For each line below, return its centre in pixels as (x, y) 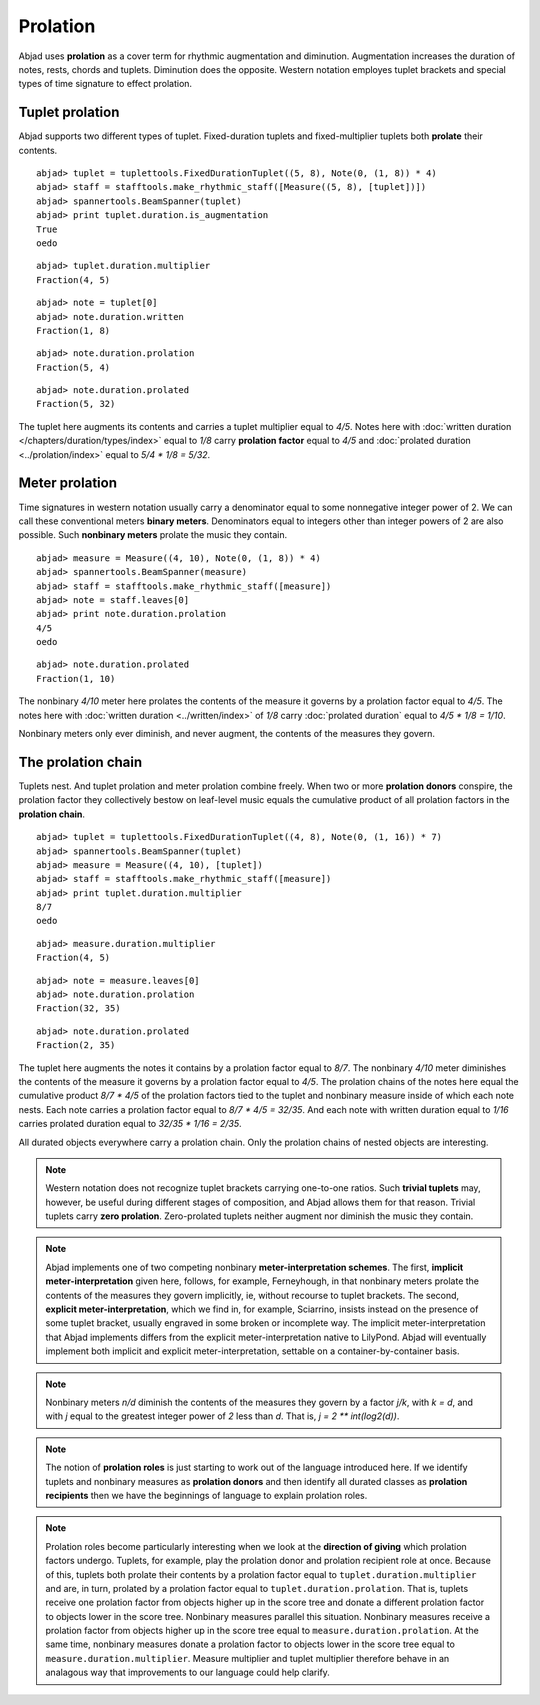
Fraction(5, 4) (73, 367)
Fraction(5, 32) (76, 404)
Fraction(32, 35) (78, 1008)
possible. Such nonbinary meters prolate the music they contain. (153, 535)
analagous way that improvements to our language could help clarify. (187, 1672)
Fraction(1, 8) (73, 330)
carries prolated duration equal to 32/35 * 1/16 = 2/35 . (130, 1124)
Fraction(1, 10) (76, 678)
